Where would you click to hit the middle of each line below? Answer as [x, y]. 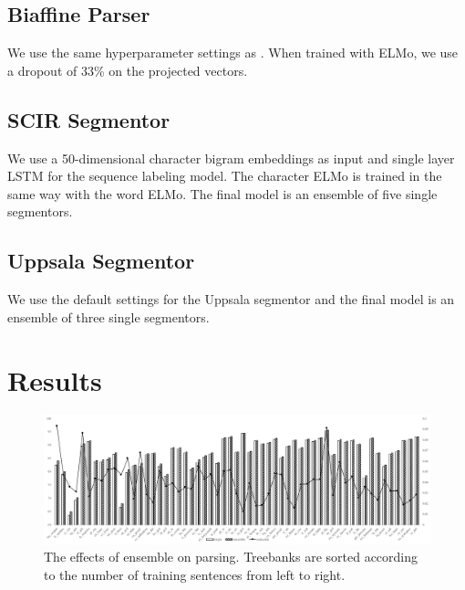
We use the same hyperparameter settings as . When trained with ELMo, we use [233, 53]
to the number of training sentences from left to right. [195, 574]
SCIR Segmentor [89, 119]
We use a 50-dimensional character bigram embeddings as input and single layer [231, 158]
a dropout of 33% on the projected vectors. [128, 70]
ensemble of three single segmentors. [108, 316]
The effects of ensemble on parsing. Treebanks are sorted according [231, 557]
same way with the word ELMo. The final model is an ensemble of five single [222, 193]
